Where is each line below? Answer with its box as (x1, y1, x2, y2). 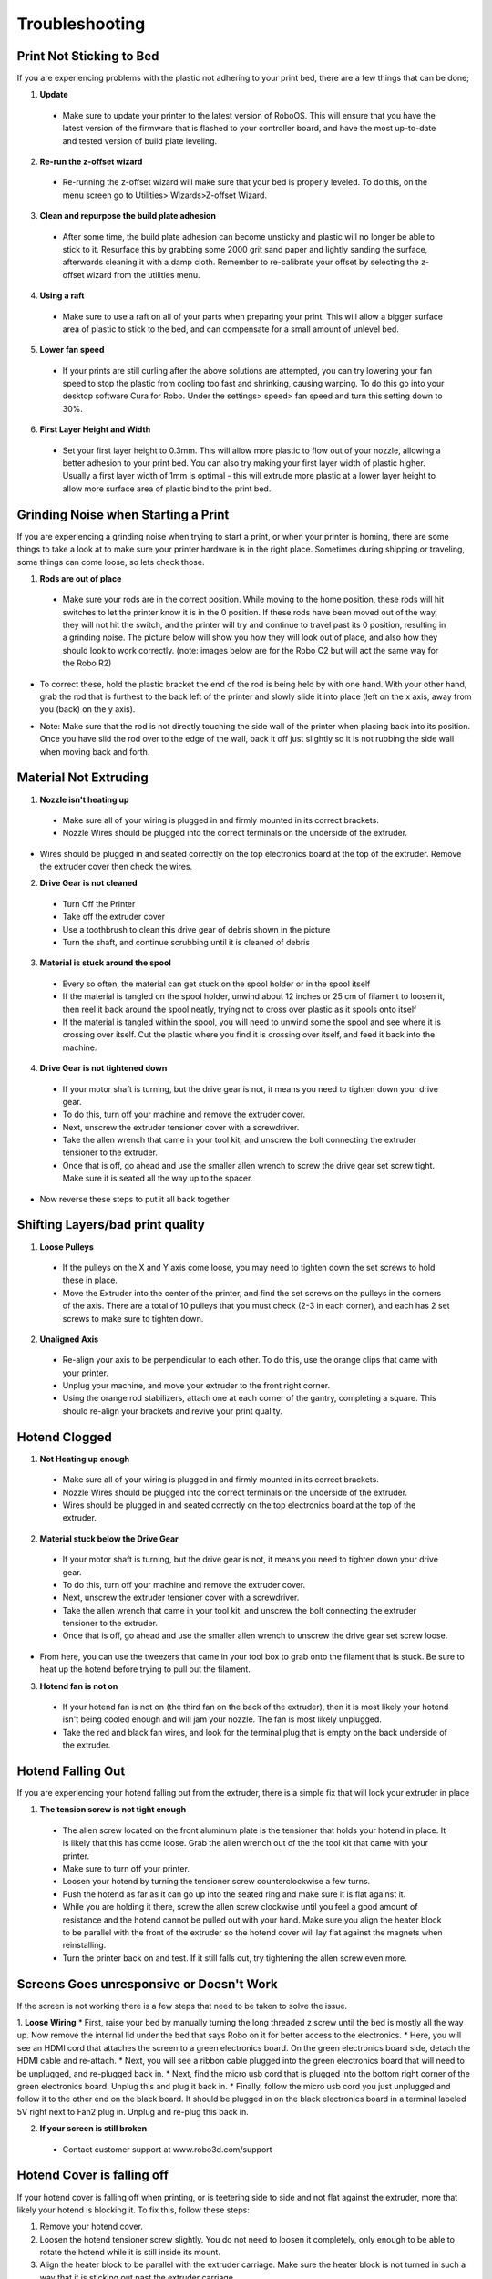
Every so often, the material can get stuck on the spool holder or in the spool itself (62, 978, 371, 989)
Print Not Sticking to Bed (16, 48, 159, 64)
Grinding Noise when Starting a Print (16, 507, 230, 522)
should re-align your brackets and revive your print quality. (62, 1405, 282, 1417)
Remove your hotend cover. (39, 2221, 143, 2233)
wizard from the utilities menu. (86, 269, 200, 280)
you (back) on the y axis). (39, 704, 136, 715)
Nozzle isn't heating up (39, 794, 129, 805)
